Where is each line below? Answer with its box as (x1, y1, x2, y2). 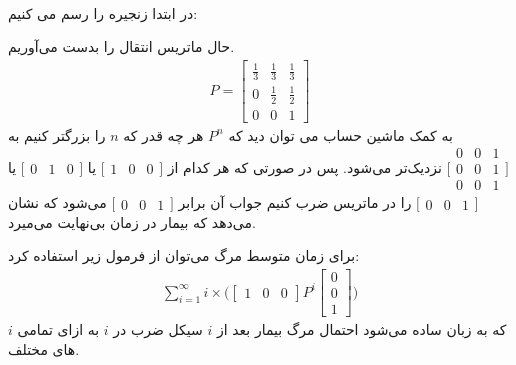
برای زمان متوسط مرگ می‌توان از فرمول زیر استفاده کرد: (8, 245, 360, 266)
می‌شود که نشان (8, 192, 107, 213)
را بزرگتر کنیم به (8, 124, 106, 145)
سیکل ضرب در (113, 319, 203, 340)
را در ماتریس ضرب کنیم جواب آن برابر (178, 192, 412, 213)
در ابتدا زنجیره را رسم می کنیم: (8, 2, 198, 23)
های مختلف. (8, 338, 80, 359)
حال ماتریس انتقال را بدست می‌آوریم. (8, 36, 235, 57)
